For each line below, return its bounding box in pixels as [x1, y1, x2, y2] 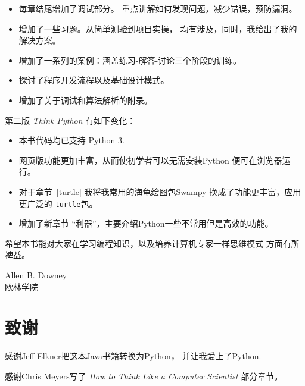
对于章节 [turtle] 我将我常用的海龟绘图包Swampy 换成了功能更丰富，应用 [18, 185, 301, 197]
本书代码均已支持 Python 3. [18, 134, 125, 146]
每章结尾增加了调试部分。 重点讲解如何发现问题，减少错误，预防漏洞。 [18, 2, 297, 14]
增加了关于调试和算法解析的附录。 [18, 93, 152, 106]
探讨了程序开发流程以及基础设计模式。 [18, 74, 169, 86]
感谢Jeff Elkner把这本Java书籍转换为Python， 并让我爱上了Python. [5, 350, 262, 362]
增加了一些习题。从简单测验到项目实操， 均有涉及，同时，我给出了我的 [18, 22, 297, 34]
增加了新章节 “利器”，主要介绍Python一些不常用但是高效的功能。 [18, 217, 273, 230]
